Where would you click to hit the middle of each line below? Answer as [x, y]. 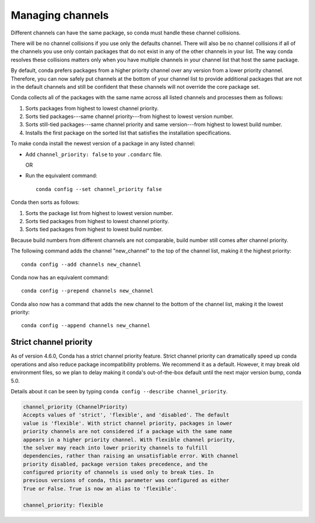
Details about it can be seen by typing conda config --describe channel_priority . [119, 391]
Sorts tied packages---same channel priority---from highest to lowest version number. [129, 116]
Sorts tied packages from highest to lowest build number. [94, 229]
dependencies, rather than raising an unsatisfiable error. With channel [131, 456]
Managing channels [60, 15]
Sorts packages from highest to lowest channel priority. [92, 108]
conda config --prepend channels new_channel [87, 291]
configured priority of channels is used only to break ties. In [118, 472]
